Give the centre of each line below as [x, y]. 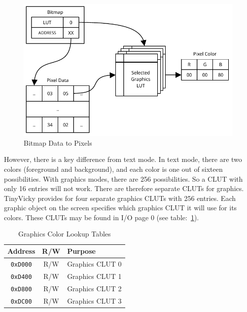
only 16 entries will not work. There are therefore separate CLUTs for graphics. [124, 188]
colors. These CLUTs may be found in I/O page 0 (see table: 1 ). [102, 217]
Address [21, 251]
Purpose [81, 251]
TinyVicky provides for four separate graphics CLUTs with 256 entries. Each [120, 198]
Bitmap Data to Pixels [58, 142]
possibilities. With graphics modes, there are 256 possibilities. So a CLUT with [123, 178]
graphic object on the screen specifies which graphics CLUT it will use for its [121, 208]
